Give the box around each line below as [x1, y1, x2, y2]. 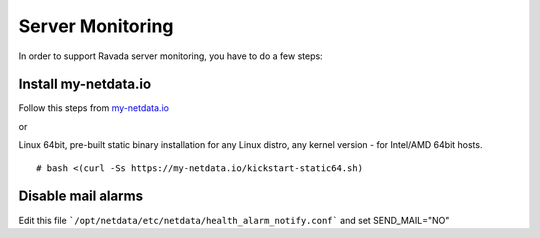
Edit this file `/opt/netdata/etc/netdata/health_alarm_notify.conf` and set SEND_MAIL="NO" [18, 214, 450, 226]
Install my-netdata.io [18, 76, 152, 93]
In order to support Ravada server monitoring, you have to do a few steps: [18, 50, 324, 62]
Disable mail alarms [18, 188, 144, 205]
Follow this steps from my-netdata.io [18, 102, 170, 114]
